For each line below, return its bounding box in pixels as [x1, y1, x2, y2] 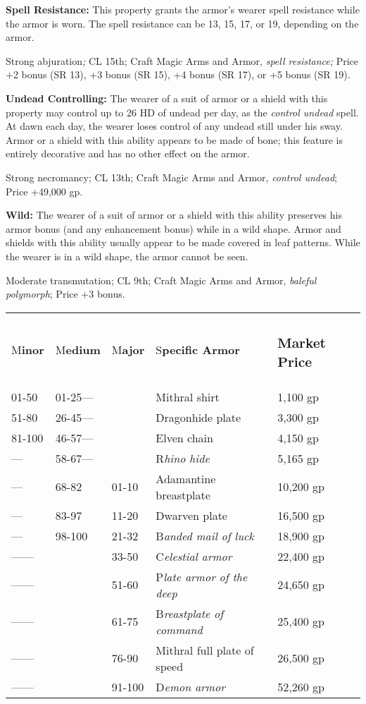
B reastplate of [156, 605, 224, 621]
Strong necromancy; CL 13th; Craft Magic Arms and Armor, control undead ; [6, 169, 337, 184]
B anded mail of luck [156, 527, 254, 544]
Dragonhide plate [156, 408, 241, 425]
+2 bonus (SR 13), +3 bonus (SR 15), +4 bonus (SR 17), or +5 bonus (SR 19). [6, 67, 351, 82]
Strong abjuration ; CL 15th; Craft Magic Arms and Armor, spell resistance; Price [6, 53, 359, 68]
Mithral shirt [156, 388, 220, 405]
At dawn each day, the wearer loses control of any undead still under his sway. [6, 119, 343, 133]
